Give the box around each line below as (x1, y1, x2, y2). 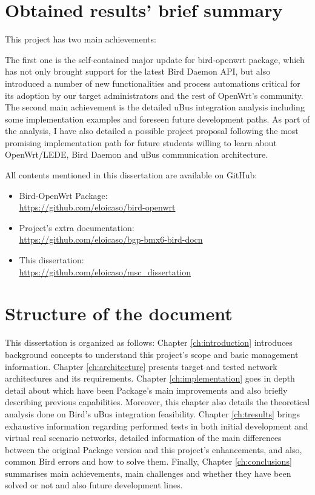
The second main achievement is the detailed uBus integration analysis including (5, 101, 305, 113)
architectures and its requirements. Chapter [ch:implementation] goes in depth (5, 372, 295, 385)
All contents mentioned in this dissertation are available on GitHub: (5, 169, 257, 181)
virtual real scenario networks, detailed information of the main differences (5, 431, 282, 444)
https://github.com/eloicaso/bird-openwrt (19, 201, 176, 214)
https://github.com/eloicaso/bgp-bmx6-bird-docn (19, 233, 203, 246)
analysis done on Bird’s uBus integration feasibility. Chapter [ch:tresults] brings (5, 407, 300, 420)
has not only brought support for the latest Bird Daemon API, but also (5, 65, 271, 78)
